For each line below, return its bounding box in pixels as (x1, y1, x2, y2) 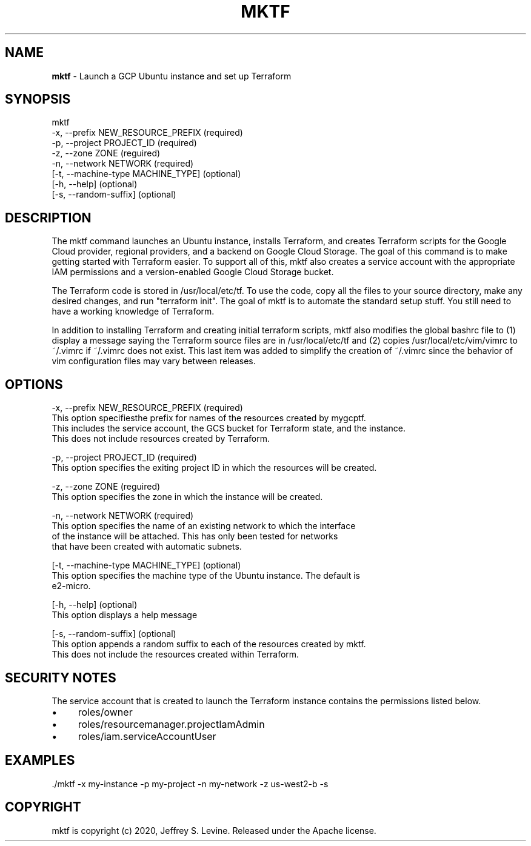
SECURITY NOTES (5, 670, 116, 685)
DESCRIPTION (5, 210, 92, 225)
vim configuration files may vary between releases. (52, 356, 256, 367)
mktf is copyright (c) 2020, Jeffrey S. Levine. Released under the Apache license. (52, 825, 376, 836)
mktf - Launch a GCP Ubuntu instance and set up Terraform (52, 70, 292, 81)
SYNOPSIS (5, 92, 71, 107)
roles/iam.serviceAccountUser (78, 730, 216, 742)
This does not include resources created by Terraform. (52, 433, 270, 444)
